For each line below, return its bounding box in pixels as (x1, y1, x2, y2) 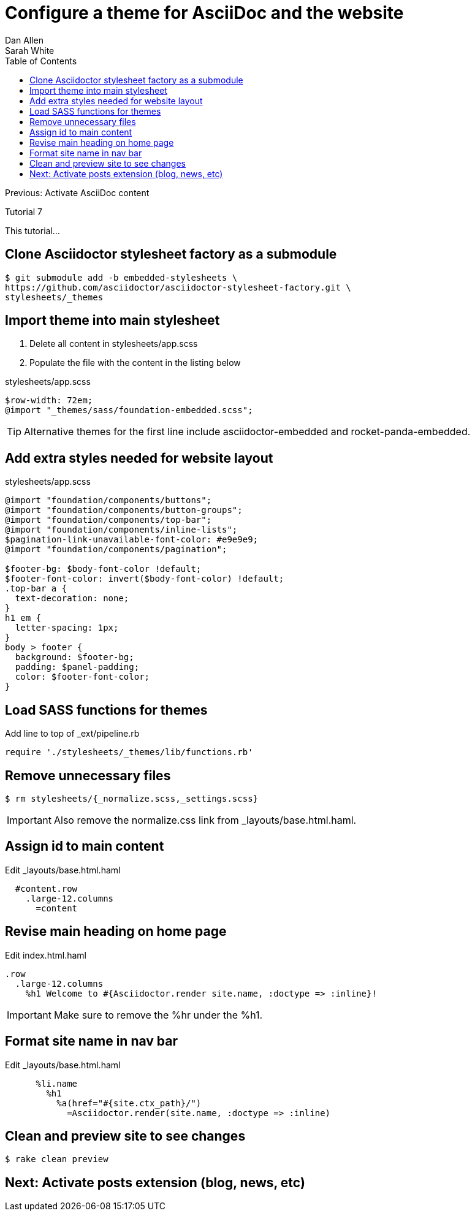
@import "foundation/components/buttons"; (5, 495, 212, 506)
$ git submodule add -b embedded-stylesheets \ (5, 272, 238, 283)
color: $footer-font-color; (15, 672, 150, 682)
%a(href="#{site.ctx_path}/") (56, 1098, 202, 1108)
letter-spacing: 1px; (15, 623, 119, 633)
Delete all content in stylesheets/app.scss (29, 338, 198, 349)
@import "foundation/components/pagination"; (5, 544, 227, 555)
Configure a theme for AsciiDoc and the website (5, 2, 404, 23)
